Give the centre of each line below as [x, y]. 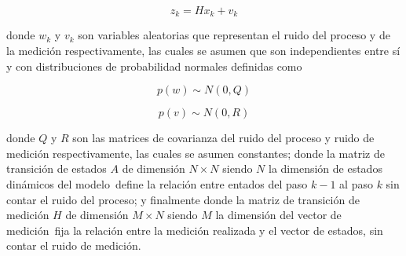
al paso [356, 184]
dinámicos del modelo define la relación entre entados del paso [157, 184]
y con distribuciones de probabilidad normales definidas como [154, 66]
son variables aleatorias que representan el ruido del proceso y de [234, 35]
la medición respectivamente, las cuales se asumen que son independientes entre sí [203, 51]
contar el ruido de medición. [74, 245]
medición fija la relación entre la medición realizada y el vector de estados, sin [195, 230]
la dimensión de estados [326, 168]
